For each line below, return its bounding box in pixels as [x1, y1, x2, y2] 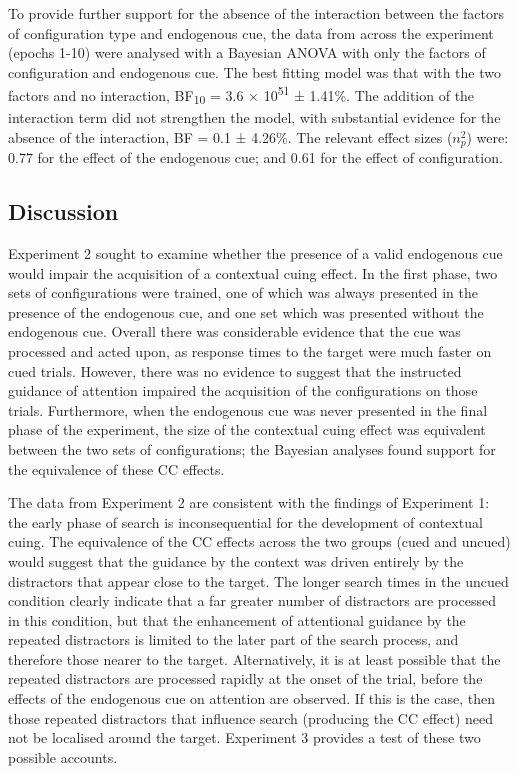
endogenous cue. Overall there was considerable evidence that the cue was [8, 321, 461, 342]
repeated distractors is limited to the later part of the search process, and [8, 629, 459, 650]
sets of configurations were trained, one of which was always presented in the [8, 282, 478, 303]
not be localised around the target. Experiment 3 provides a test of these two [8, 727, 481, 748]
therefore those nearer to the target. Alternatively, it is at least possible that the [8, 648, 501, 669]
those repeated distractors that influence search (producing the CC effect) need [8, 707, 494, 728]
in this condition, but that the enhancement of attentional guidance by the [8, 609, 466, 630]
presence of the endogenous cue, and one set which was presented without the [8, 301, 484, 322]
